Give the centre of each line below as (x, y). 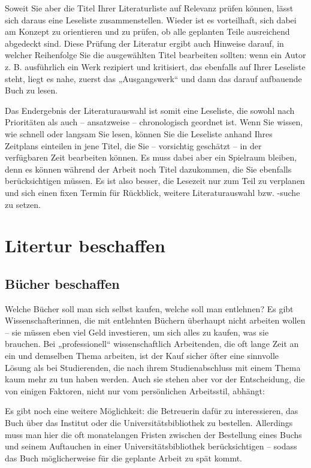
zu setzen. (23, 204)
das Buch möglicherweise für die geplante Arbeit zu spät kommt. (124, 458)
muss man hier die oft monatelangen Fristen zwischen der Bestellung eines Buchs (153, 434)
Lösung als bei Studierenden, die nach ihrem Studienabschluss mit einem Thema (153, 367)
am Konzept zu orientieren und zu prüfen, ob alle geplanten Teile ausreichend (147, 31)
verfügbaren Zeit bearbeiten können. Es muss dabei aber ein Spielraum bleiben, (151, 157)
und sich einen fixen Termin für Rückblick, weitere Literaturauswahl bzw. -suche (153, 192)
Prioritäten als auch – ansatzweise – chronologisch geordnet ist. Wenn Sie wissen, (154, 122)
